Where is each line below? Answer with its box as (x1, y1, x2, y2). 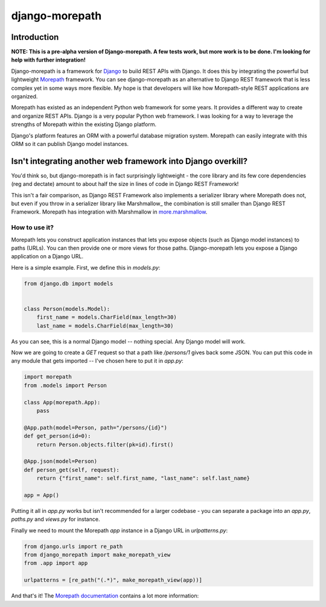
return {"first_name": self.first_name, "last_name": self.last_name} (36, 475, 251, 482)
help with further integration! (11, 56, 86, 63)
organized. (11, 93, 38, 100)
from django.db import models (24, 280, 113, 287)
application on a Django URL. (11, 253, 84, 260)
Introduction (11, 32, 59, 42)
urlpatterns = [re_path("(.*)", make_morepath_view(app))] (24, 577, 202, 583)
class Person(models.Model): (24, 305, 110, 312)
